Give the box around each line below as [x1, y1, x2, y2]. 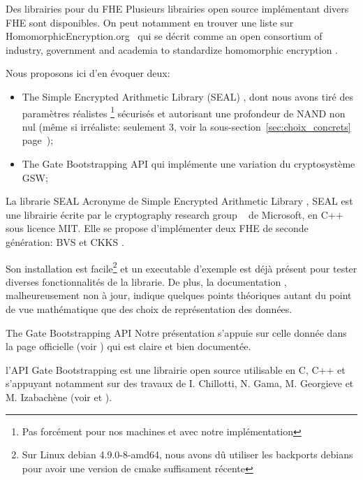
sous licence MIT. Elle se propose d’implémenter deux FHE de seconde [6, 221, 309, 235]
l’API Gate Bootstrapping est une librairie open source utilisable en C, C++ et [6, 362, 346, 377]
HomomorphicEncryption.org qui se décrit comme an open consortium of [6, 29, 323, 43]
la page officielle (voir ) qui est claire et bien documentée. [6, 339, 251, 354]
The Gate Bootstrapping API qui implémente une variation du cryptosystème [22, 157, 355, 170]
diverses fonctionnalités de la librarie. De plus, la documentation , [6, 274, 287, 289]
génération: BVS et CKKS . [6, 234, 124, 249]
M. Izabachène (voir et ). [6, 389, 112, 404]
